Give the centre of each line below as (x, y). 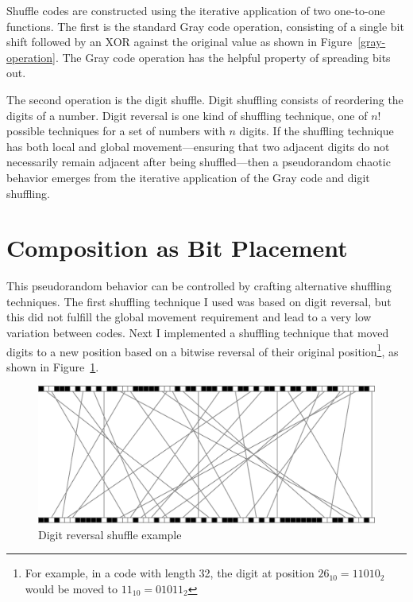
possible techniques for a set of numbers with (116, 131)
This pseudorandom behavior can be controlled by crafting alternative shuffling (199, 286)
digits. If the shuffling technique (317, 131)
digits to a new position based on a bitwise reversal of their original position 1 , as (203, 350)
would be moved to (71, 588)
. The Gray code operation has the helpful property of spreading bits (223, 57)
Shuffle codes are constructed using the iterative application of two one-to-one (196, 10)
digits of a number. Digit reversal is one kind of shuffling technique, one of (187, 115)
